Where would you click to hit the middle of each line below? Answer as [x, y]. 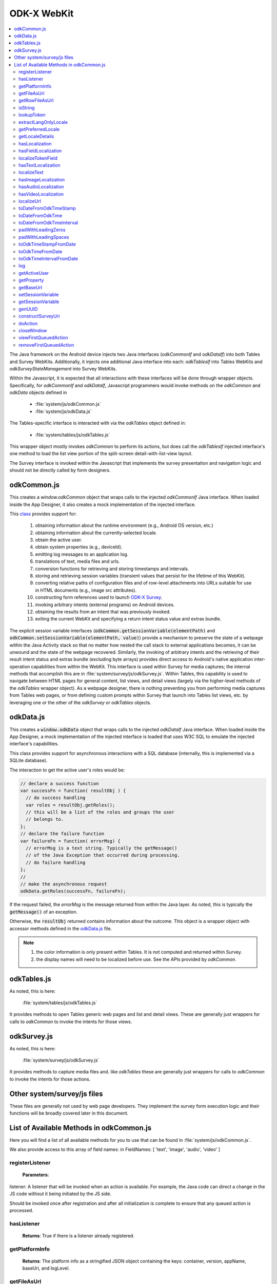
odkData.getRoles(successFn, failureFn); [73, 891]
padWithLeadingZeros [42, 230]
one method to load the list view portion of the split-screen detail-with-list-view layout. [101, 454]
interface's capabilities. [34, 744]
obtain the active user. [58, 540]
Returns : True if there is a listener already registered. [78, 1236]
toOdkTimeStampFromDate [47, 244]
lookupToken [32, 115]
